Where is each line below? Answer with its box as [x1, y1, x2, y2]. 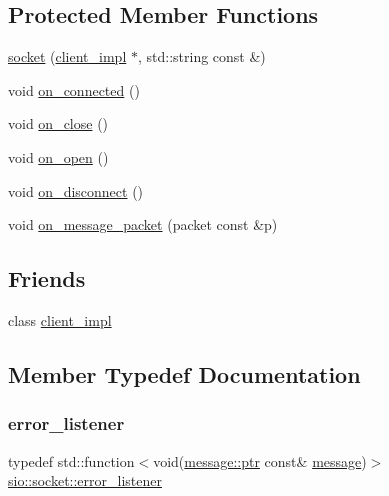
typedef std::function [8, 450, 135, 471]
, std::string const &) [137, 46, 266, 67]
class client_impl [8, 309, 112, 330]
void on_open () [8, 146, 109, 167]
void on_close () [8, 113, 109, 134]
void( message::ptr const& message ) [153, 450, 367, 471]
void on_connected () [8, 79, 140, 100]
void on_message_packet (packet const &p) [8, 214, 278, 235]
